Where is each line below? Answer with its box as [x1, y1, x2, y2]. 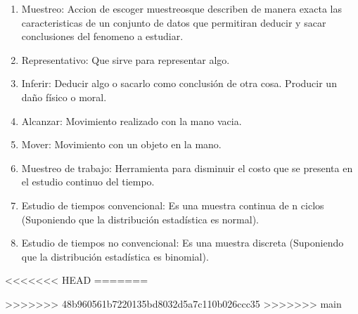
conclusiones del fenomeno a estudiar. [21, 29, 184, 44]
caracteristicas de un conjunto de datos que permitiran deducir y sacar [21, 15, 326, 30]
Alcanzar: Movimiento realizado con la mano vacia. [21, 113, 242, 128]
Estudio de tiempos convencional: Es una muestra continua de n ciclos [21, 197, 324, 212]
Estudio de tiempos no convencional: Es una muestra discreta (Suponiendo [21, 235, 344, 250]
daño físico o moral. [21, 89, 107, 104]
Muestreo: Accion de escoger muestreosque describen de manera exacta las [21, 1, 342, 15]
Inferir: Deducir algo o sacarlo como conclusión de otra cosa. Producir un [21, 76, 337, 91]
